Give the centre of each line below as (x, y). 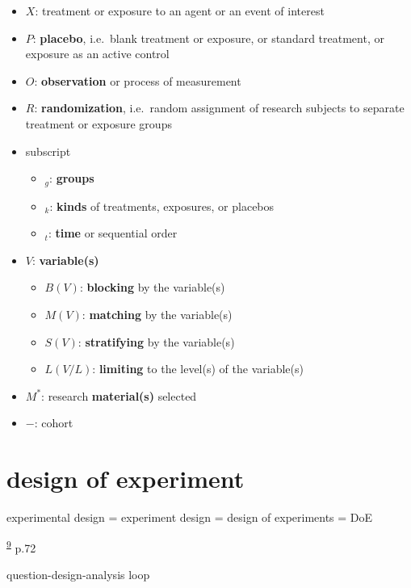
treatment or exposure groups (99, 123)
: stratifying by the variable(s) (156, 341)
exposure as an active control (97, 54)
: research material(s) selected (119, 395)
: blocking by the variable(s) (152, 287)
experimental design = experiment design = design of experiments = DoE (190, 517)
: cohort (54, 423)
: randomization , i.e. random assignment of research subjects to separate (219, 108)
